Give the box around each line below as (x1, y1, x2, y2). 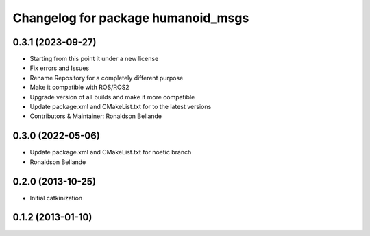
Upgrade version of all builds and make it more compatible (29, 93, 195, 101)
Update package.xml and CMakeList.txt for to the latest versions (29, 103, 212, 111)
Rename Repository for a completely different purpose (29, 73, 184, 82)
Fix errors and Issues (29, 64, 89, 72)
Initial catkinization (29, 193, 83, 202)
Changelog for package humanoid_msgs (12, 10, 249, 25)
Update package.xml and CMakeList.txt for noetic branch (29, 148, 192, 156)
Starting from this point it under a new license (29, 55, 159, 63)
